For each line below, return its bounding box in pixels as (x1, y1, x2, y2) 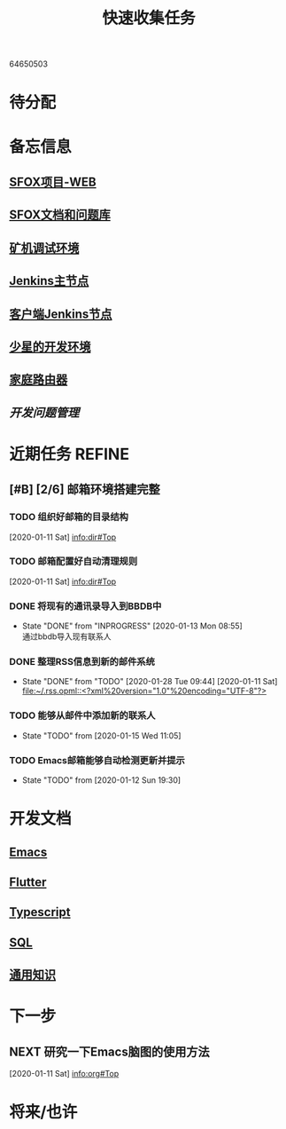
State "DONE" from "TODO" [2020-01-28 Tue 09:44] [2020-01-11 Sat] (21, 676, 278, 687)
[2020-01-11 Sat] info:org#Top (9, 1069, 120, 1079)
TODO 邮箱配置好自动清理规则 (9, 556, 138, 568)
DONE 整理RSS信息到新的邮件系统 (9, 656, 155, 668)
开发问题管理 (9, 405, 80, 420)
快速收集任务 (101, 8, 196, 28)
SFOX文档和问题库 (9, 208, 111, 223)
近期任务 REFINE (9, 444, 130, 464)
